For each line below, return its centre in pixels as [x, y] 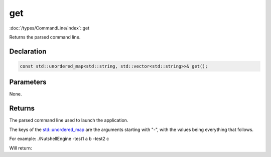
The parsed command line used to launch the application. [69, 120]
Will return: [21, 148]
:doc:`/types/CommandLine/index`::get [49, 28]
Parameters [28, 82]
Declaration [28, 51]
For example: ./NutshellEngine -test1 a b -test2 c [59, 139]
